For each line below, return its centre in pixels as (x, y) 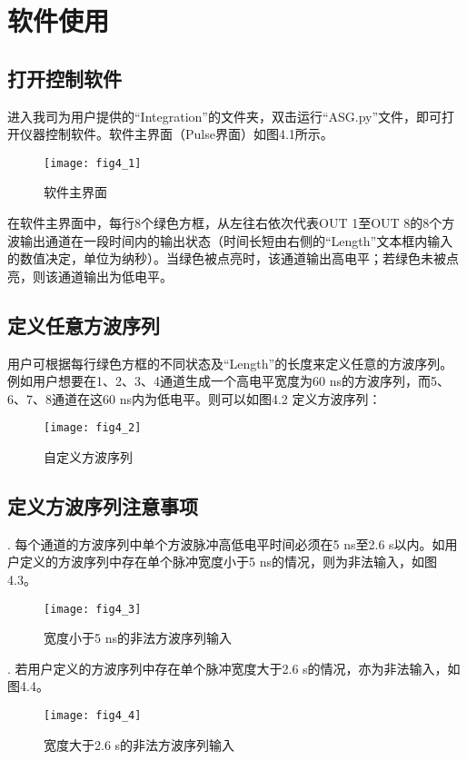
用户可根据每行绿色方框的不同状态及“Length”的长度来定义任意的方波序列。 (230, 363)
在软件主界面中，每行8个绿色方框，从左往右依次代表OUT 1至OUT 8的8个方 (231, 223)
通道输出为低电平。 (115, 276)
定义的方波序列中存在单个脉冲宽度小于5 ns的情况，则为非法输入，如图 (228, 562)
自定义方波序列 (88, 457)
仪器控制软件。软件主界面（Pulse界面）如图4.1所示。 (176, 134)
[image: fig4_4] (93, 716)
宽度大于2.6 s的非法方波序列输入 (139, 744)
